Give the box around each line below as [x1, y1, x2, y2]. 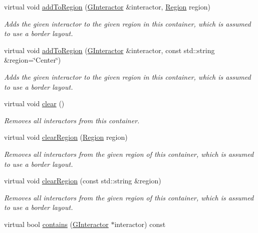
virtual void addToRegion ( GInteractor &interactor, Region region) [4, 2, 210, 12]
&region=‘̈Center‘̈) [4, 55, 61, 65]
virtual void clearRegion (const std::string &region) [4, 175, 161, 186]
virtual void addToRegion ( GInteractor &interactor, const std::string [4, 45, 215, 55]
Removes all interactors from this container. [4, 115, 140, 125]
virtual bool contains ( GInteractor [4, 218, 109, 229]
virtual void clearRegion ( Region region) [4, 132, 128, 142]
